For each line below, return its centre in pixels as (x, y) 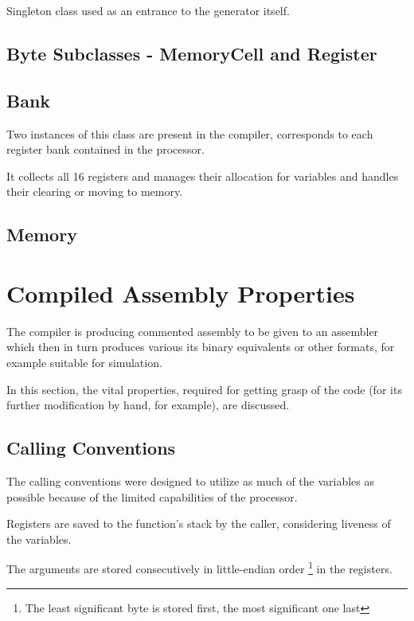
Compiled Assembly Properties (181, 293)
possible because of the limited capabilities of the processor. (152, 496)
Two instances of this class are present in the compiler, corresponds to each (190, 133)
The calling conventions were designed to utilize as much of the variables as (191, 481)
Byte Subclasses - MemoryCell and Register (192, 53)
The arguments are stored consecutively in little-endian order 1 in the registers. (199, 568)
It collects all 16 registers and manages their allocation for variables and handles (203, 176)
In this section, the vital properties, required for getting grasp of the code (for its (204, 389)
